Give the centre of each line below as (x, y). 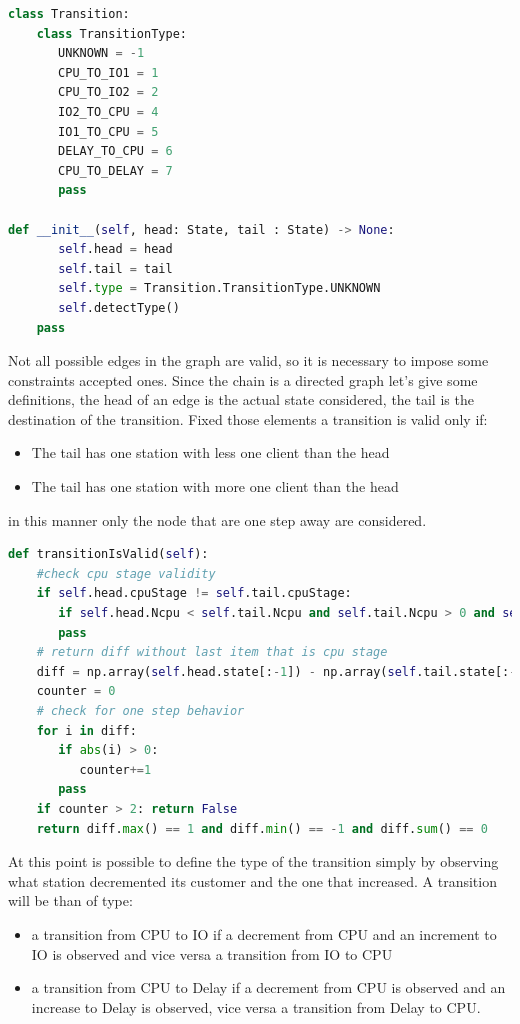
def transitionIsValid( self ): (108, 554)
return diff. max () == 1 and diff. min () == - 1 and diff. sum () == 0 (262, 828)
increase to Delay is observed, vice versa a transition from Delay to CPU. (256, 1006)
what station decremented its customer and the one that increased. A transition (252, 880)
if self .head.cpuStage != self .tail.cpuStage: (194, 593)
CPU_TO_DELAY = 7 (115, 170)
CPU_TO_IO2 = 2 (108, 92)
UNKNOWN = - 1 (101, 53)
